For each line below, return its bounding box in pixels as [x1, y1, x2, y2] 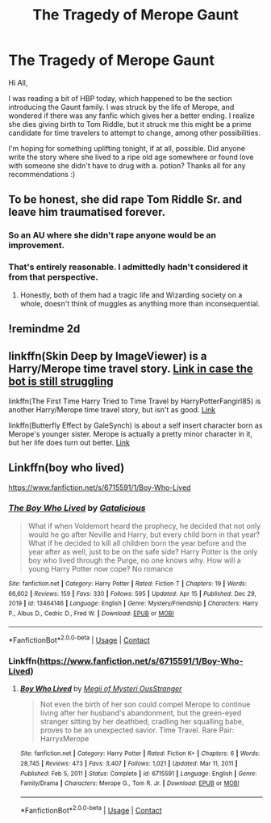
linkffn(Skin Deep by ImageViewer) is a [8, 349, 207, 363]
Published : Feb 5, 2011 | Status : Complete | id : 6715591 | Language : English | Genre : [19, 770, 257, 778]
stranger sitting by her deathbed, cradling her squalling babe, [40, 717, 244, 727]
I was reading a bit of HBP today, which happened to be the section [8, 93, 232, 103]
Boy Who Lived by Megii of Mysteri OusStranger [19, 684, 182, 694]
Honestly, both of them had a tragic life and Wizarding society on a [19, 289, 243, 300]
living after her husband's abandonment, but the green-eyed [40, 708, 242, 718]
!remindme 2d [8, 322, 81, 336]
